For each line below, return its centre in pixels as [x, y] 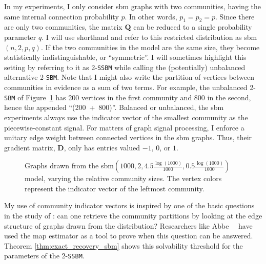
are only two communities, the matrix [63, 27]
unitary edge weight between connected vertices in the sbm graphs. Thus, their [128, 137]
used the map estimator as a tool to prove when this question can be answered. [129, 236]
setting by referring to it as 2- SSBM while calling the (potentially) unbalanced [125, 67]
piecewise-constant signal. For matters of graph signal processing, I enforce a [124, 127]
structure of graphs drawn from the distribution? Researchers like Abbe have [128, 225]
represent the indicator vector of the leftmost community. [115, 188]
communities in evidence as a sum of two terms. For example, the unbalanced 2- [130, 87]
